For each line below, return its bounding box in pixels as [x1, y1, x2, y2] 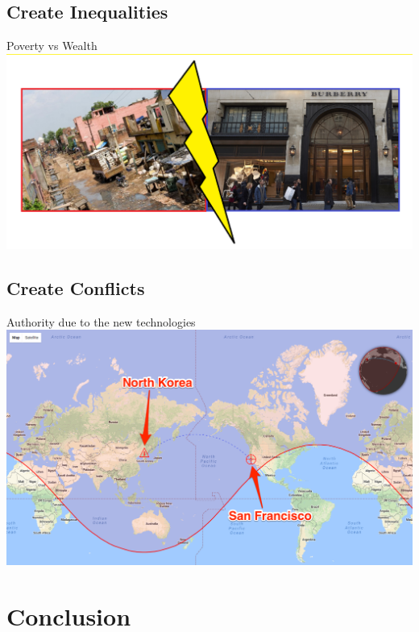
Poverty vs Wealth [6, 37, 97, 54]
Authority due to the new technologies [6, 313, 196, 330]
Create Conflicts [6, 275, 145, 300]
